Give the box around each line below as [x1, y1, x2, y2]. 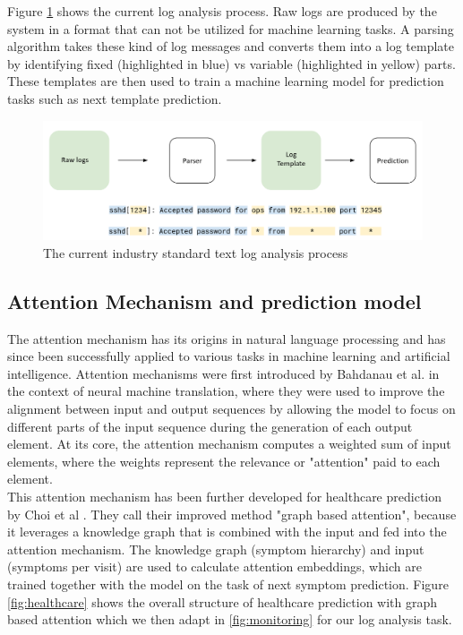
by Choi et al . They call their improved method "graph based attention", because [7, 504, 457, 523]
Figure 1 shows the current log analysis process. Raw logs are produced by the [7, 2, 437, 20]
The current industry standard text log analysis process [43, 243, 348, 262]
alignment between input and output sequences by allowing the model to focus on [7, 399, 456, 418]
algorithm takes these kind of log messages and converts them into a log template [7, 37, 455, 56]
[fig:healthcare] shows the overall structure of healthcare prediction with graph [7, 592, 438, 611]
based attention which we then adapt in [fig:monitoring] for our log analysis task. [7, 610, 452, 629]
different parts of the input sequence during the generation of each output [7, 416, 413, 435]
